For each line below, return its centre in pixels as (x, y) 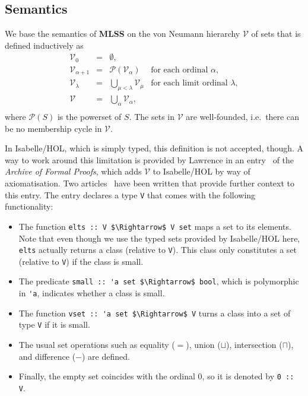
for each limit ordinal (189, 83)
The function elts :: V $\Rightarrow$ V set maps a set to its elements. (155, 226)
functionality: (29, 206)
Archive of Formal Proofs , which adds (73, 171)
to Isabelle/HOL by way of (201, 171)
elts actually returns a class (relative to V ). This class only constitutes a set (158, 250)
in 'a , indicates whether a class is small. (92, 293)
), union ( (203, 345)
